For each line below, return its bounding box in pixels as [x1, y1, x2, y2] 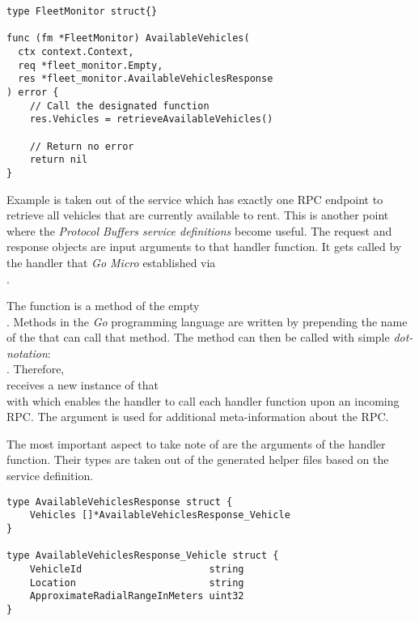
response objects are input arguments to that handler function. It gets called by [6, 238, 402, 255]
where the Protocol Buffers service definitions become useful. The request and [6, 222, 392, 239]
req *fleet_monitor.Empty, [18, 59, 163, 71]
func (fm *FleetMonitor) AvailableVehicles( [6, 32, 250, 45]
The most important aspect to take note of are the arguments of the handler [6, 435, 386, 452]
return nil [29, 154, 88, 166]
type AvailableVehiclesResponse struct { [6, 496, 233, 508]
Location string [29, 576, 244, 589]
